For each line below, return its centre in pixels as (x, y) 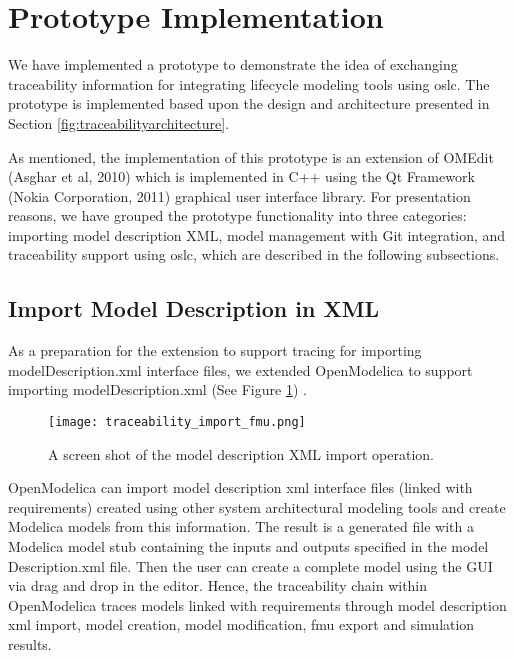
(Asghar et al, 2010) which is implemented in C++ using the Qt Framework (241, 176)
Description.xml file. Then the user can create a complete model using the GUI (250, 565)
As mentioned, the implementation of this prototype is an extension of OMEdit (251, 156)
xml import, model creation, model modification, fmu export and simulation (241, 624)
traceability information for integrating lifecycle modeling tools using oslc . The (249, 83)
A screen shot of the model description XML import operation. (241, 453)
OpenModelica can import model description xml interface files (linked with (240, 487)
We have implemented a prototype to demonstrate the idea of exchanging (233, 64)
